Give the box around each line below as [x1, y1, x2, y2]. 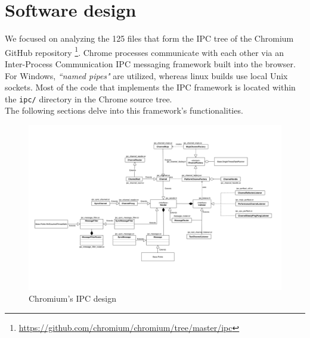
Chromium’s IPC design [29, 292, 116, 305]
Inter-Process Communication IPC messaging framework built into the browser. [5, 57, 296, 70]
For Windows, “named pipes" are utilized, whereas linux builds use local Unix [5, 69, 288, 82]
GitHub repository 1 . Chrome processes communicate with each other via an [5, 44, 284, 58]
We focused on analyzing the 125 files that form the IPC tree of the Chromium [5, 32, 294, 45]
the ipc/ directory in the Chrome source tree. [5, 92, 172, 105]
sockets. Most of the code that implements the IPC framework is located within [5, 81, 296, 93]
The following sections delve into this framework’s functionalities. [5, 104, 243, 117]
